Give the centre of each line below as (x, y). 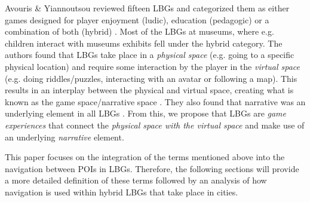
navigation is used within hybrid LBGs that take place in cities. (122, 192)
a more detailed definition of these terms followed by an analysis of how (136, 180)
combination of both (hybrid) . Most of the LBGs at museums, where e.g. (139, 31)
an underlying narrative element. (65, 137)
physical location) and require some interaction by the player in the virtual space (153, 66)
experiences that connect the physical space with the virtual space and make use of (155, 125)
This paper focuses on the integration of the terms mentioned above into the (145, 157)
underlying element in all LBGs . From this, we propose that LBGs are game (146, 113)
